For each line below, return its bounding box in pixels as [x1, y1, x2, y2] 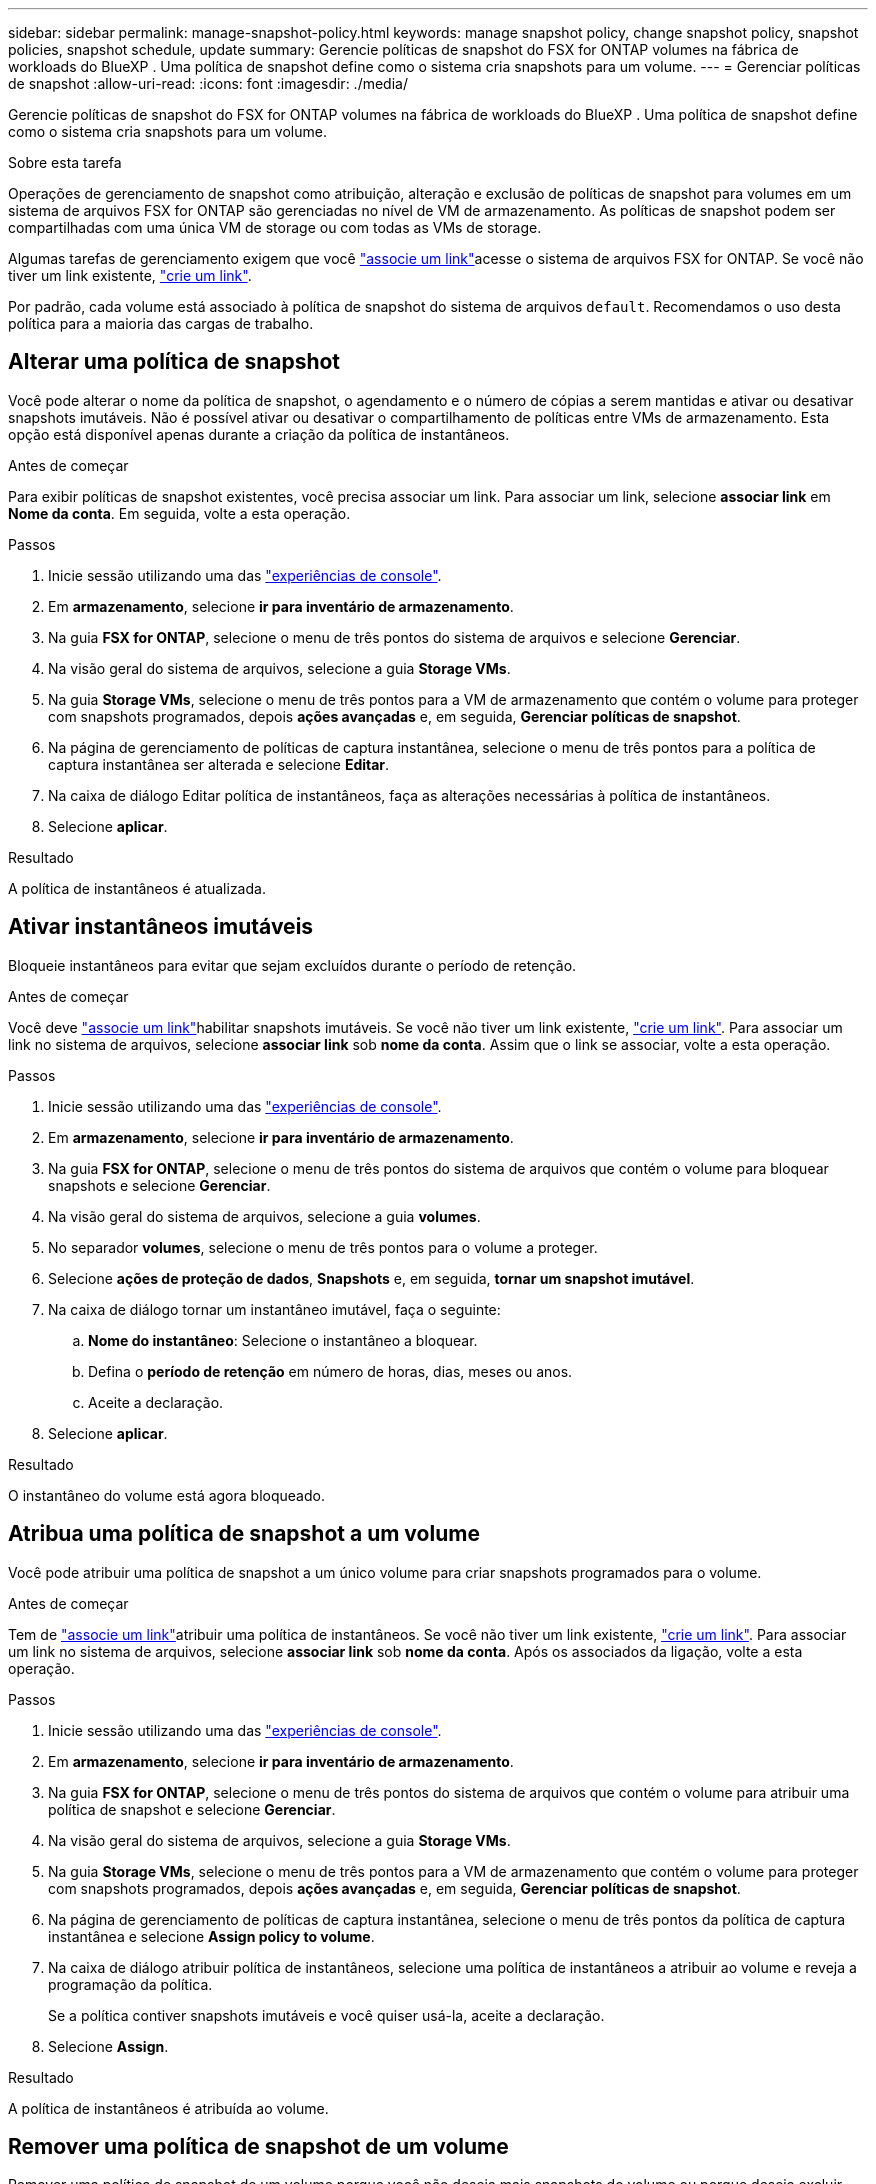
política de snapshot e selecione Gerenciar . [48, 1800, 336, 1818]
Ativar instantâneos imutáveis [8, 914, 314, 940]
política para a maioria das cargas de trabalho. [8, 315, 314, 332]
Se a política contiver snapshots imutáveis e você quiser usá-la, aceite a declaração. [48, 2006, 605, 2024]
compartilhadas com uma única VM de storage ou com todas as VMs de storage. [8, 219, 542, 236]
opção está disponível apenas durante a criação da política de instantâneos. [8, 425, 510, 443]
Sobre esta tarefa [8, 154, 122, 171]
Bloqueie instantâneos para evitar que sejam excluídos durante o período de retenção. [8, 956, 577, 974]
